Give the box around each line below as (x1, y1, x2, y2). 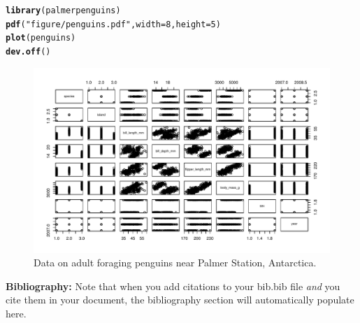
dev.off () (6, 46, 51, 57)
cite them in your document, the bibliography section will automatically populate (6, 292, 354, 307)
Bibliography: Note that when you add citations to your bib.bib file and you (6, 278, 340, 293)
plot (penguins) (6, 33, 76, 43)
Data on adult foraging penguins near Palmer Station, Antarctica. (34, 255, 317, 270)
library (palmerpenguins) (6, 6, 121, 15)
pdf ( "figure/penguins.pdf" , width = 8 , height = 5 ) (6, 19, 221, 29)
